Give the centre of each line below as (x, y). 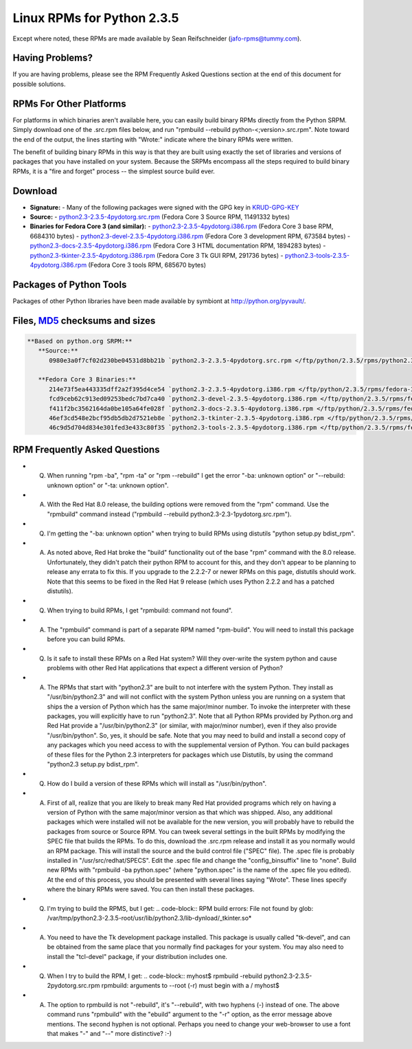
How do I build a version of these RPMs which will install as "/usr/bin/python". (157, 783)
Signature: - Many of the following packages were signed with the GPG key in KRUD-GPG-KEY (164, 207)
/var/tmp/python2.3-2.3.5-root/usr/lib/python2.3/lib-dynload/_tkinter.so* (149, 918)
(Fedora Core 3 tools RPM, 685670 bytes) (147, 265)
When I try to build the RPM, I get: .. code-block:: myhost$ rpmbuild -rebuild (154, 975)
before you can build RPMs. (86, 639)
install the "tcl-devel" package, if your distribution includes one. (137, 956)
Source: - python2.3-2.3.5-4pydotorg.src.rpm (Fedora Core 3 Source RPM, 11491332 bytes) (160, 217)
